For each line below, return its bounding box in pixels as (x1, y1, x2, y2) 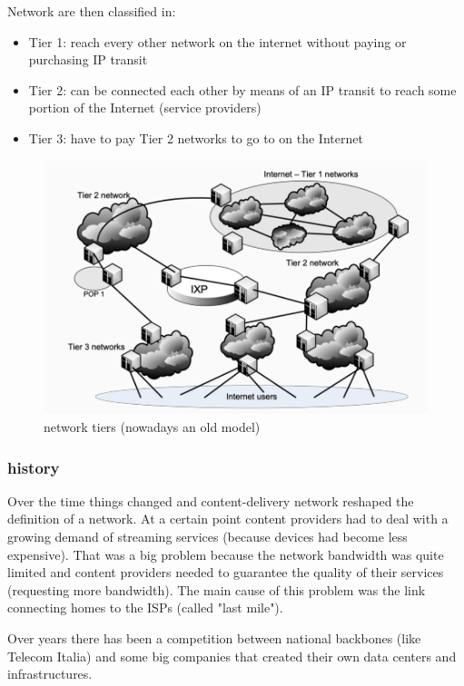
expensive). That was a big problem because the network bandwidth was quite (7, 544, 444, 563)
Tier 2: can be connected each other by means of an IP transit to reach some (28, 80, 457, 99)
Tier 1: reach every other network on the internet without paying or (28, 32, 407, 51)
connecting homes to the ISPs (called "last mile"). (7, 598, 283, 617)
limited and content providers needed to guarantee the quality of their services (7, 563, 444, 582)
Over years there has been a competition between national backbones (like (7, 629, 421, 648)
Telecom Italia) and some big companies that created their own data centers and (7, 646, 457, 665)
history (7, 456, 60, 478)
